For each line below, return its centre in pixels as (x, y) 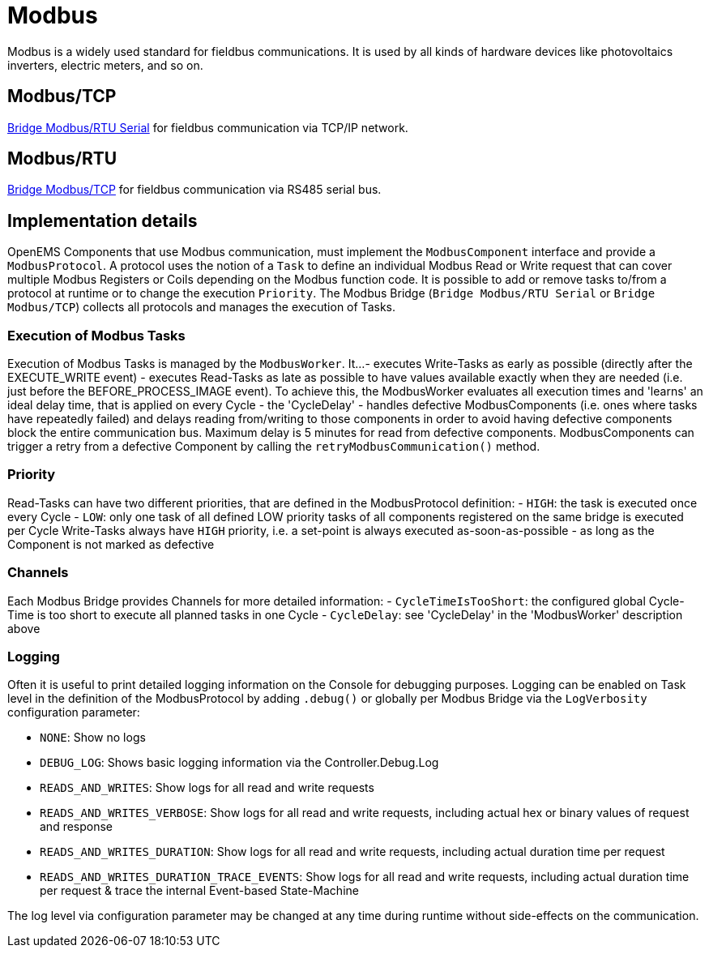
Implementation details (103, 220)
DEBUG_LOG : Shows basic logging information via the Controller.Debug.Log (239, 763)
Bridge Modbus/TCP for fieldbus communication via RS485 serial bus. (194, 190)
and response (77, 827)
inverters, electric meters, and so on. (105, 65)
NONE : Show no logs (93, 738)
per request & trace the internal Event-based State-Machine (199, 891)
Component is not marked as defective (111, 544)
